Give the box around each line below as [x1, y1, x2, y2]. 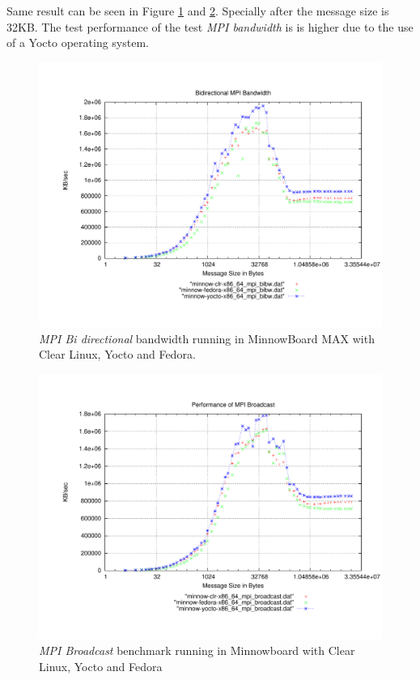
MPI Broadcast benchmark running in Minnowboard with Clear [39, 642, 355, 659]
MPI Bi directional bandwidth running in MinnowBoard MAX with [39, 329, 375, 346]
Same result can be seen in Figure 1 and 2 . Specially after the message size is [6, 2, 389, 19]
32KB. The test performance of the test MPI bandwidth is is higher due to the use [6, 18, 414, 35]
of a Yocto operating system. [6, 34, 149, 51]
